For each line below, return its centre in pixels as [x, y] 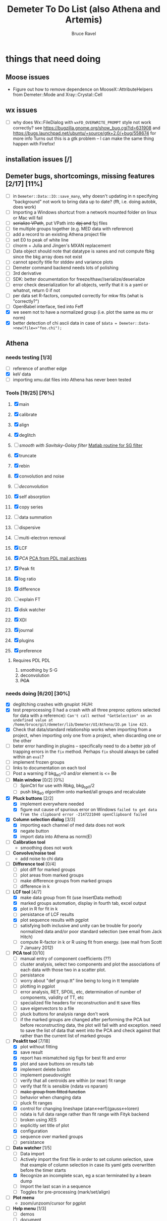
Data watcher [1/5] [32, 1148]
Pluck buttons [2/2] [33, 798]
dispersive [30, 528]
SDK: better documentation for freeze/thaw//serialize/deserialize [79, 279]
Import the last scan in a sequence [56, 1186]
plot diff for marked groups [48, 869]
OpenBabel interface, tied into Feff [48, 306]
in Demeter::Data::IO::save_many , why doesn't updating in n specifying [85, 196]
